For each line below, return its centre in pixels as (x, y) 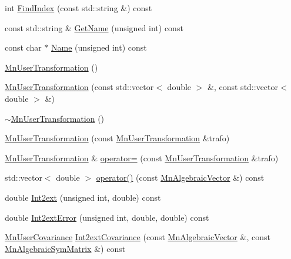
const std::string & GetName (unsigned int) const (94, 27)
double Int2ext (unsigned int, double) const (83, 197)
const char (23, 47)
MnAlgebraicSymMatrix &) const (65, 248)
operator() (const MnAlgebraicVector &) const (180, 177)
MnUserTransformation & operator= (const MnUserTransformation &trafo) (142, 157)
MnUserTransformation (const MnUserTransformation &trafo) (117, 138)
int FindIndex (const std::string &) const (78, 8)
